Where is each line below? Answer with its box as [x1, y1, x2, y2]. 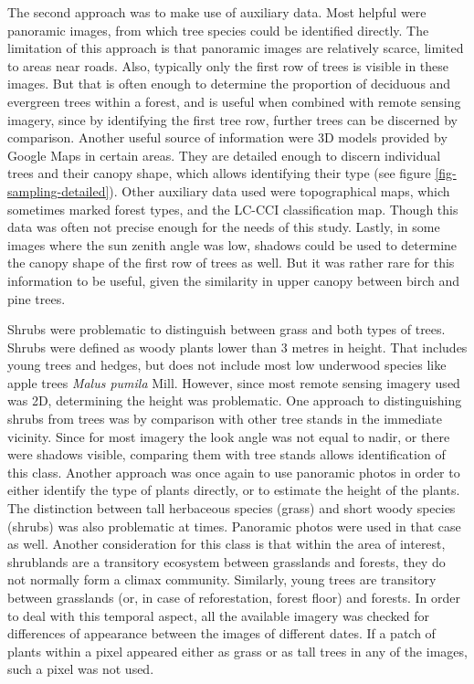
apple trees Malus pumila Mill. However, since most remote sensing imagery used [7, 373, 460, 392]
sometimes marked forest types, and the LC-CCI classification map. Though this [7, 199, 458, 218]
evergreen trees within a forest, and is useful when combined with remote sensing [7, 91, 461, 110]
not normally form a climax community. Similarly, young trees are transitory [7, 570, 437, 589]
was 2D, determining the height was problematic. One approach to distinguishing [7, 391, 462, 410]
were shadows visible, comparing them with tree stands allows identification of [7, 445, 446, 464]
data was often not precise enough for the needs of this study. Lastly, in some [7, 217, 440, 237]
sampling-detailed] [7, 181, 110, 200]
